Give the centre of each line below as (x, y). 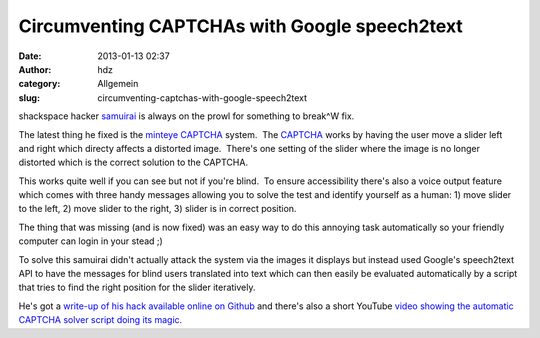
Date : (30, 56)
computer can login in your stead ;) (91, 241)
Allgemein (118, 84)
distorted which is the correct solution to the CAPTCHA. (133, 162)
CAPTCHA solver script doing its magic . (100, 320)
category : (39, 84)
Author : (35, 69)
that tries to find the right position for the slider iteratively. (137, 287)
